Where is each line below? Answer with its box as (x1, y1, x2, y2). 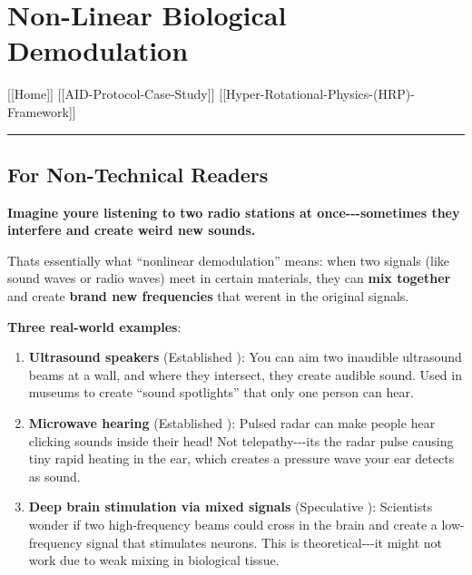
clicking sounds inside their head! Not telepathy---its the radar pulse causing (28, 431, 454, 450)
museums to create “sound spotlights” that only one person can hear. (28, 383, 414, 402)
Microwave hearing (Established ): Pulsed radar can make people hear (28, 414, 436, 433)
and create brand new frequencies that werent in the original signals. (7, 287, 409, 306)
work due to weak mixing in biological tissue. (28, 551, 280, 570)
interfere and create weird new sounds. (7, 220, 256, 239)
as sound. (28, 466, 81, 485)
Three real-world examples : (7, 317, 182, 336)
